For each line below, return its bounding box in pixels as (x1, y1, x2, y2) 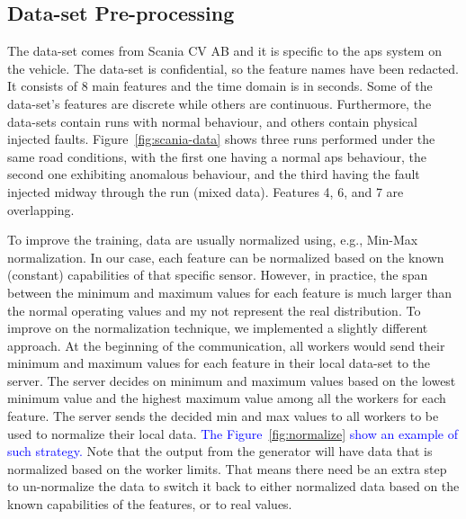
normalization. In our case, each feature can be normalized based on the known (7, 247, 444, 266)
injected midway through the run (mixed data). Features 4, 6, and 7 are (7, 182, 404, 201)
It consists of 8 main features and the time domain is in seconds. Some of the (7, 76, 433, 95)
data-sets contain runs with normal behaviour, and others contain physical (7, 112, 417, 130)
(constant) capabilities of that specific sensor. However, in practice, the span (7, 265, 428, 284)
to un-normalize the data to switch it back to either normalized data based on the (7, 477, 460, 496)
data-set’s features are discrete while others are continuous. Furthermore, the (7, 94, 432, 112)
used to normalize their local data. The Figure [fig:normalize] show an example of (7, 424, 459, 443)
